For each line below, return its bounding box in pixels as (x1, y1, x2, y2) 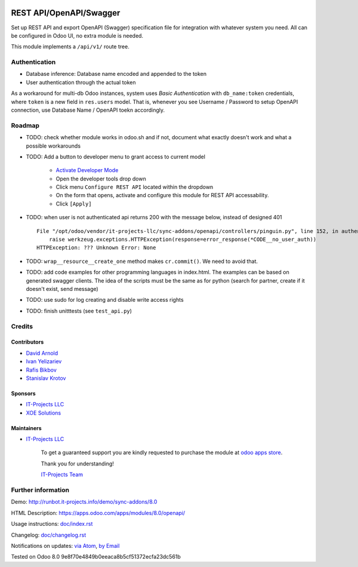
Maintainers (11, 424, 42, 431)
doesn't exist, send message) (26, 286, 98, 292)
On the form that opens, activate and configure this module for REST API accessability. (55, 192, 269, 199)
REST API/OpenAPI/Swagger (11, 8, 121, 18)
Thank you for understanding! (41, 460, 115, 467)
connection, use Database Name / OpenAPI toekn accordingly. (11, 106, 165, 114)
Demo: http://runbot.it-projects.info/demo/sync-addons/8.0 (11, 498, 158, 505)
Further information (11, 486, 70, 494)
